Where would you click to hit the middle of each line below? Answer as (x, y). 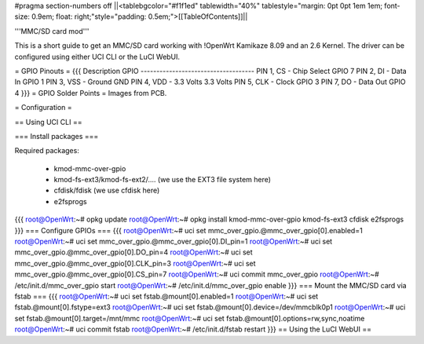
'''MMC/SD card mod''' (52, 31)
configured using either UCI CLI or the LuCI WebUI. (97, 57)
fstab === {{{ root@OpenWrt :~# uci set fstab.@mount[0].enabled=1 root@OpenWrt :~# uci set (166, 296)
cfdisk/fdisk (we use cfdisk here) (107, 190)
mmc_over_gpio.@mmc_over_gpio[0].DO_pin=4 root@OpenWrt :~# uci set (133, 252)
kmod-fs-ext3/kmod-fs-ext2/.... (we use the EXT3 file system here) (162, 180)
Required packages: (47, 151)
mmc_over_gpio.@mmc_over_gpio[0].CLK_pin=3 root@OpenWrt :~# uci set (135, 263)
